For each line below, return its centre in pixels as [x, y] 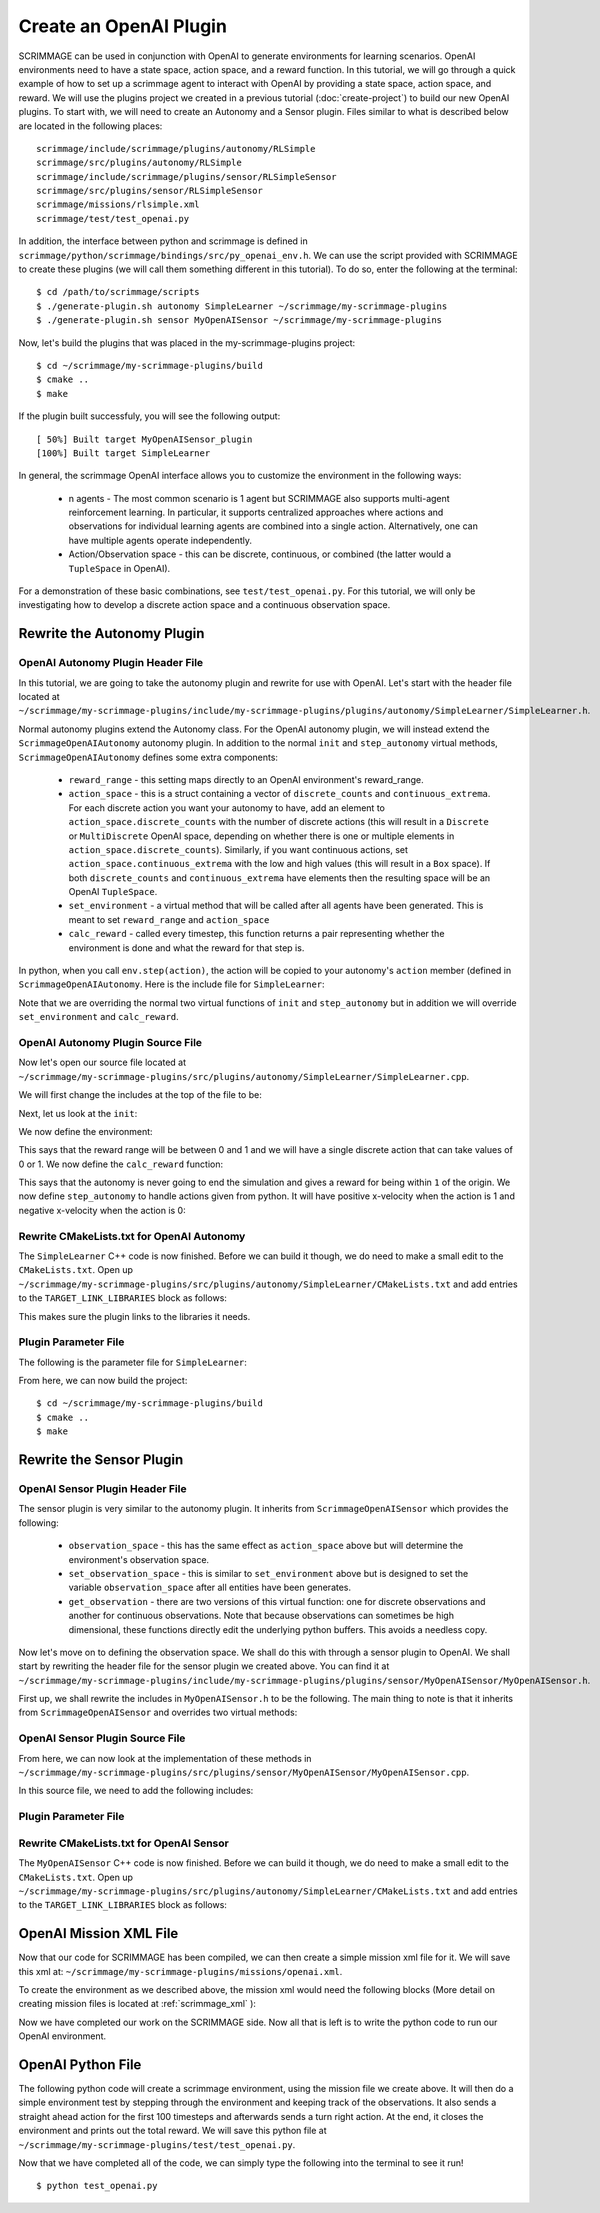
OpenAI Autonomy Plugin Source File [110, 1042]
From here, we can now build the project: [103, 1381]
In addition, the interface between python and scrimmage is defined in [163, 241]
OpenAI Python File [80, 2064]
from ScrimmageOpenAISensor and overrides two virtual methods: [158, 1712]
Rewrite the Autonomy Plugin [111, 633]
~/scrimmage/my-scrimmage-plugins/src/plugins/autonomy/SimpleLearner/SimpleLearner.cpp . [244, 1076]
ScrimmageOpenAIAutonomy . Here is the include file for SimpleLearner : [171, 984]
